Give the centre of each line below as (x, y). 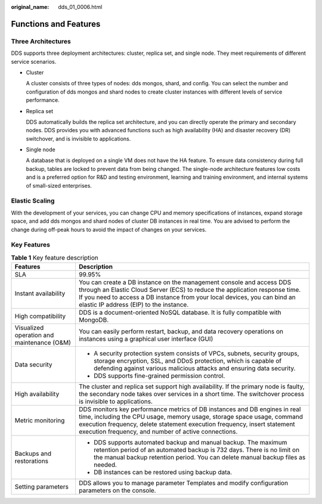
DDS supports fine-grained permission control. (159, 376)
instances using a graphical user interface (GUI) (146, 339)
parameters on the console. (117, 490)
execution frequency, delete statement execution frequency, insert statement (187, 424)
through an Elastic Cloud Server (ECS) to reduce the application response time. (190, 290)
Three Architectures (41, 41)
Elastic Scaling (33, 201)
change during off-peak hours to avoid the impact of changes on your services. (109, 229)
